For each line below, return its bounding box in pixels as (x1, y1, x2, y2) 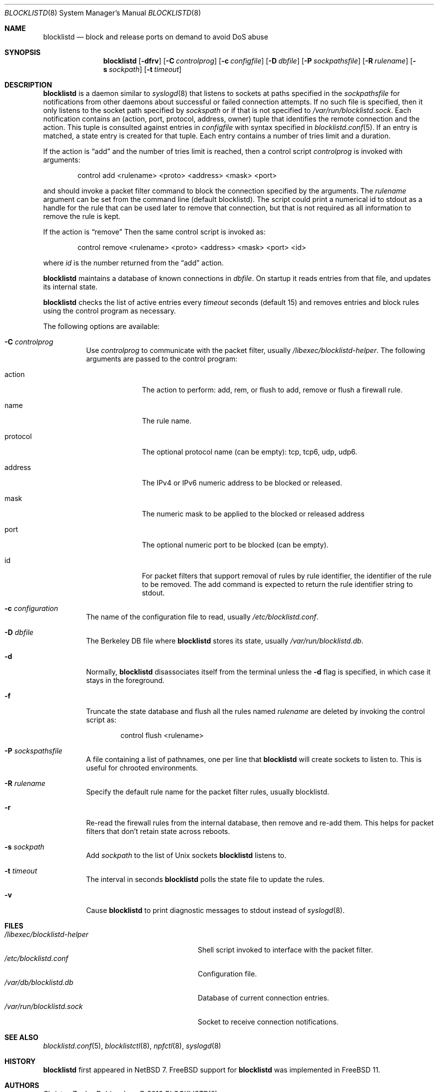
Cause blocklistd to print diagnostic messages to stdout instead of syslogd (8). (86, 906, 345, 914)
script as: (86, 715, 116, 724)
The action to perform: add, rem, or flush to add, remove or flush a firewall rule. (142, 385, 403, 394)
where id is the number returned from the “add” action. (43, 258, 224, 267)
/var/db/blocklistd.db (4, 978, 73, 986)
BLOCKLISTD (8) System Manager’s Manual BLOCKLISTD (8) (4, 8, 201, 17)
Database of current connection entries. (198, 993, 329, 1002)
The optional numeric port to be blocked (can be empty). (142, 540, 329, 549)
